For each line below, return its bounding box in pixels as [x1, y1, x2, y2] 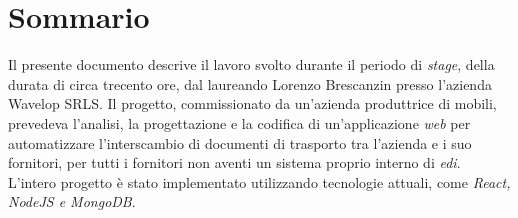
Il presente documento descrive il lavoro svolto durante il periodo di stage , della [8, 54, 495, 75]
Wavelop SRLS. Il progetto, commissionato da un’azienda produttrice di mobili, [8, 93, 497, 114]
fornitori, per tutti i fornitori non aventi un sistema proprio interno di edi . [8, 152, 461, 173]
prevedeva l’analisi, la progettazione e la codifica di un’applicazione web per [8, 112, 471, 133]
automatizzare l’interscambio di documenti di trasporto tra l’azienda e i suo [8, 132, 472, 153]
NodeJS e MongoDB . [8, 191, 136, 212]
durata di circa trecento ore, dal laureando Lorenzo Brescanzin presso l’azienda [8, 73, 492, 94]
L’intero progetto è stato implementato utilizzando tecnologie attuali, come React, [8, 171, 511, 192]
